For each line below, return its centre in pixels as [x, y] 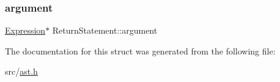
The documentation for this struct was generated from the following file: [140, 50]
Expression [25, 30]
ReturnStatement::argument [105, 30]
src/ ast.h [21, 71]
